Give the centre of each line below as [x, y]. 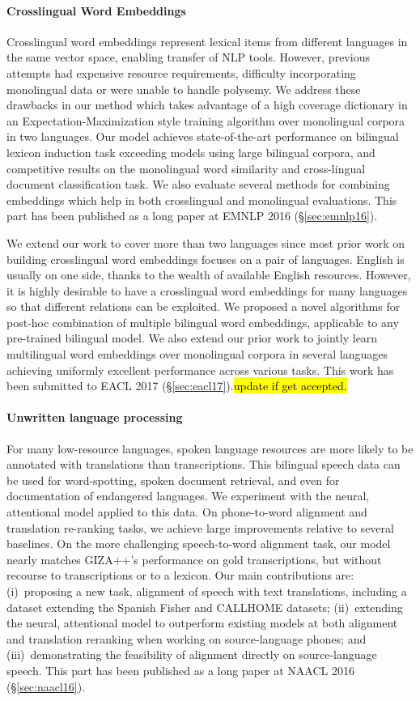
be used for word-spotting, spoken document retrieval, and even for [173, 480]
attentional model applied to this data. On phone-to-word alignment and [187, 512]
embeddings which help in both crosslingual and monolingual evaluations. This [202, 200]
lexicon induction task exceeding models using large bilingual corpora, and [191, 152]
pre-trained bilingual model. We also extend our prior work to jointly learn [192, 338]
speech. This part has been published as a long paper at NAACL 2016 [180, 670]
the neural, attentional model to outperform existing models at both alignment [202, 623]
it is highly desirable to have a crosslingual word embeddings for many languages [207, 290]
